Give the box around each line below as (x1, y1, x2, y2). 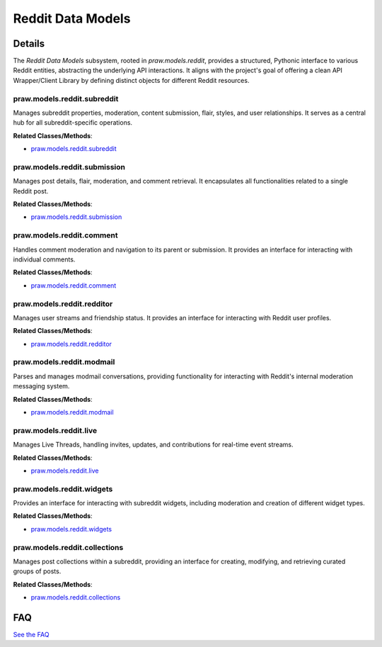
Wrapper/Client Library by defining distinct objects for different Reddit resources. (13, 76, 250, 84)
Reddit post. (13, 186, 49, 195)
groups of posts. (13, 567, 62, 575)
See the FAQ (13, 631, 50, 639)
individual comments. (13, 255, 76, 264)
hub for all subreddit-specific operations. (13, 118, 133, 127)
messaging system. (13, 382, 70, 390)
